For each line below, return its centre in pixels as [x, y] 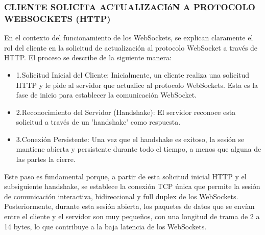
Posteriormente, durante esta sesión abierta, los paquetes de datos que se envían [129, 206]
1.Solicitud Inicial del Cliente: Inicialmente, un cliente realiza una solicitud [133, 74]
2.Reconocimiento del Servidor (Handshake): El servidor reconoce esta [126, 112]
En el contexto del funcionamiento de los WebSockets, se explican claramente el [129, 38]
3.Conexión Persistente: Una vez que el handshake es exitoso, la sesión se [130, 139]
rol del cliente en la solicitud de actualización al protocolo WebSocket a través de [131, 47]
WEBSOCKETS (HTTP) [57, 18]
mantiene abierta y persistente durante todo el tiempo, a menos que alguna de [139, 149]
